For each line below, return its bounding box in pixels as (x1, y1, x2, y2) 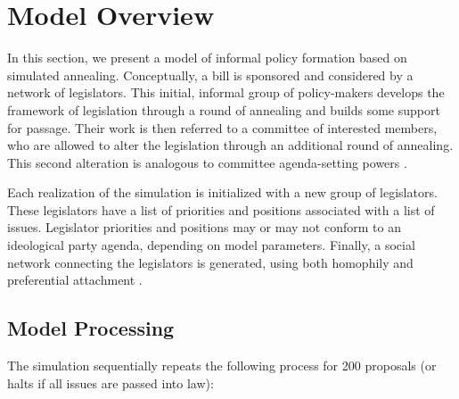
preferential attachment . (7, 270, 143, 289)
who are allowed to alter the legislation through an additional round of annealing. (7, 136, 454, 154)
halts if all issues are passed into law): (7, 373, 214, 392)
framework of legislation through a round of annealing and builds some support (7, 100, 440, 119)
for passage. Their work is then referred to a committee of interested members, (7, 118, 438, 137)
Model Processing (7, 314, 175, 342)
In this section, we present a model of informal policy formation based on (7, 48, 407, 67)
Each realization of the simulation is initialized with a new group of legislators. (7, 183, 438, 202)
